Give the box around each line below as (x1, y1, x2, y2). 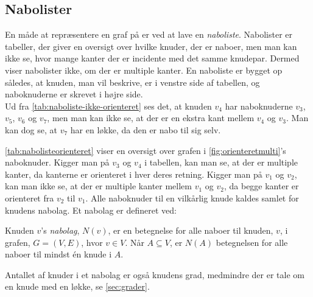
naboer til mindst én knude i (5, 248, 112, 260)
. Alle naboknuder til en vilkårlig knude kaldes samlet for (85, 191, 299, 204)
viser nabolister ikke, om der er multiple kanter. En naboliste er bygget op (5, 63, 283, 76)
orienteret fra (5, 191, 54, 204)
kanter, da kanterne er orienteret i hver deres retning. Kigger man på (5, 167, 262, 180)
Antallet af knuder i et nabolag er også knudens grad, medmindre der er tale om (5, 268, 304, 281)
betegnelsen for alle (216, 236, 288, 248)
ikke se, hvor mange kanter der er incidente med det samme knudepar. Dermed (5, 52, 300, 65)
